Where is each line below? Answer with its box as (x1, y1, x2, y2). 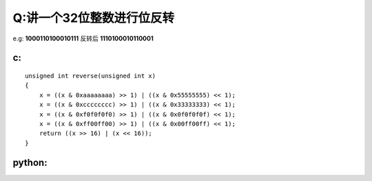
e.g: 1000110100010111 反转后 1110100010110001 (12, 34, 154, 43)
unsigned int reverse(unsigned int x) (25, 72, 156, 80)
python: (12, 156, 48, 168)
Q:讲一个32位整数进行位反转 (12, 10, 175, 25)
